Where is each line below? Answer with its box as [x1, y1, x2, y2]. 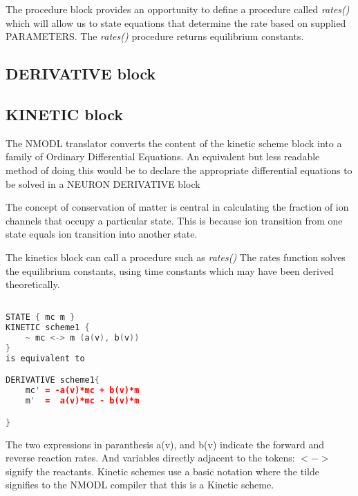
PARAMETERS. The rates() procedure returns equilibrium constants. [6, 29, 304, 44]
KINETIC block [6, 103, 123, 124]
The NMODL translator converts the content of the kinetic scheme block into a [6, 135, 342, 150]
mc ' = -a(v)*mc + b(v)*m [25, 385, 140, 396]
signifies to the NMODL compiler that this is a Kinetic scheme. [6, 477, 274, 492]
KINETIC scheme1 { [6, 323, 90, 333]
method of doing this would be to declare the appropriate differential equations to [6, 162, 352, 177]
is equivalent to [6, 353, 85, 363]
